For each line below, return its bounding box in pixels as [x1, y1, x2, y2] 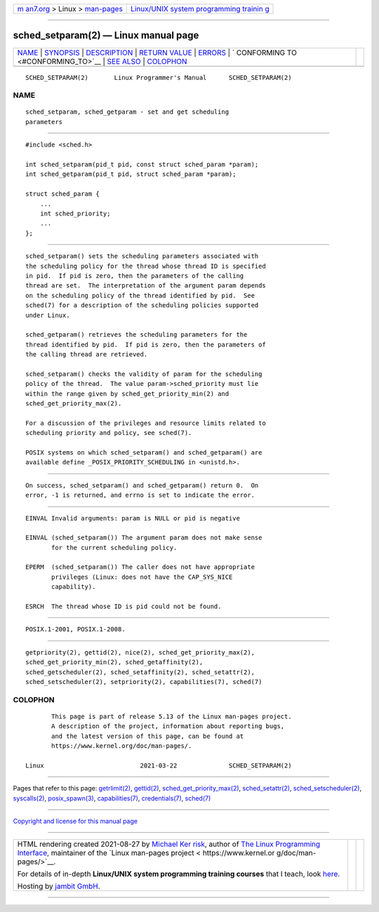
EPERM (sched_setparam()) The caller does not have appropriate [25, 563, 255, 571]
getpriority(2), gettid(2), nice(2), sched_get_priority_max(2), [25, 648, 255, 656]
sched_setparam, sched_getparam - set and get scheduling [25, 108, 230, 116]
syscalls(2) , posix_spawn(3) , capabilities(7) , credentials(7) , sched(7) [13, 793, 211, 803]
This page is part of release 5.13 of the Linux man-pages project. [51, 712, 292, 720]
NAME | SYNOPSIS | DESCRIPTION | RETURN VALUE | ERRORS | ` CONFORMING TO [17, 48, 298, 58]
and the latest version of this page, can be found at [51, 732, 244, 740]
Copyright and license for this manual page [13, 817, 138, 826]
